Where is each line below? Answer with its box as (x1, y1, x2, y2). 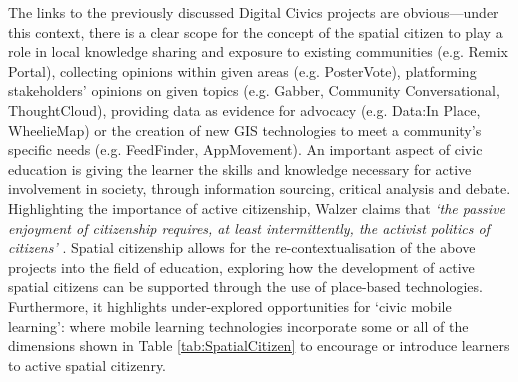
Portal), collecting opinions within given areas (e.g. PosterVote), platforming (8, 60, 477, 81)
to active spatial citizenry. (8, 354, 167, 375)
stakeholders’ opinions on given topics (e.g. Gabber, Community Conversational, (8, 80, 500, 101)
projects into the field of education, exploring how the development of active (8, 256, 475, 277)
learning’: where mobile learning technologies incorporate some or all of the (8, 315, 469, 336)
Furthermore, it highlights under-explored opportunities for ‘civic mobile (8, 295, 452, 316)
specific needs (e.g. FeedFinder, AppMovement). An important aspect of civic (8, 139, 483, 160)
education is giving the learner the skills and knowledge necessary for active (8, 158, 472, 179)
